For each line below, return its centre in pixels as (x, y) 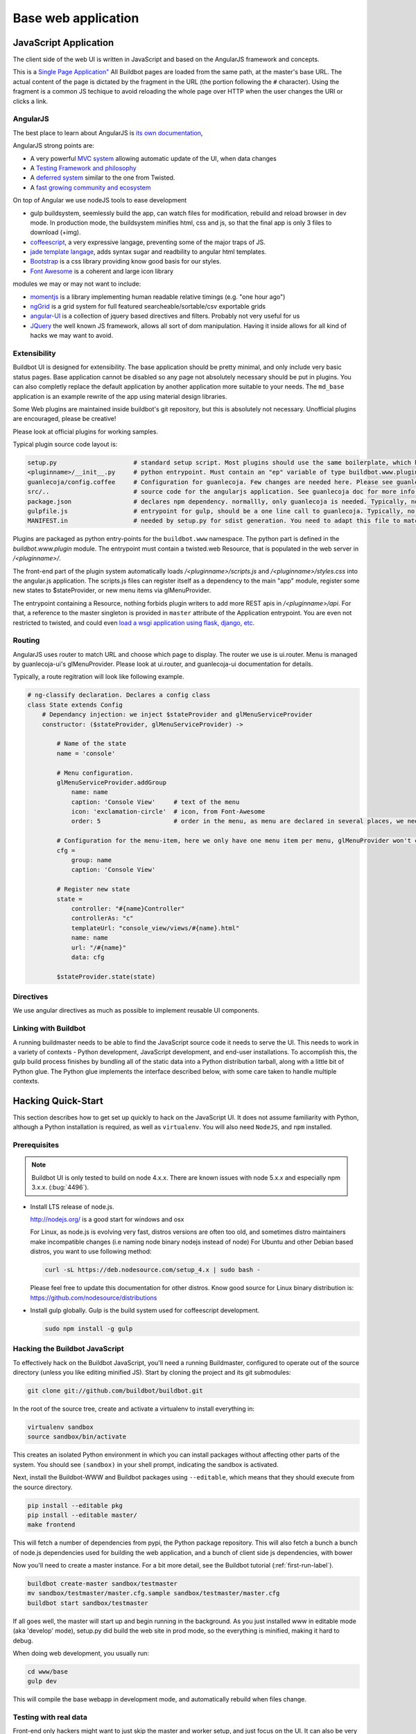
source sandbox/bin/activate (77, 1437)
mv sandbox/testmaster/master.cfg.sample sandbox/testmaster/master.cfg (154, 1593)
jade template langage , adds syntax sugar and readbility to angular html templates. (148, 252)
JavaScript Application (63, 43)
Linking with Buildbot (49, 1029)
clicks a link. (31, 101)
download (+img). (55, 232)
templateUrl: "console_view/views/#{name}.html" (155, 928)
